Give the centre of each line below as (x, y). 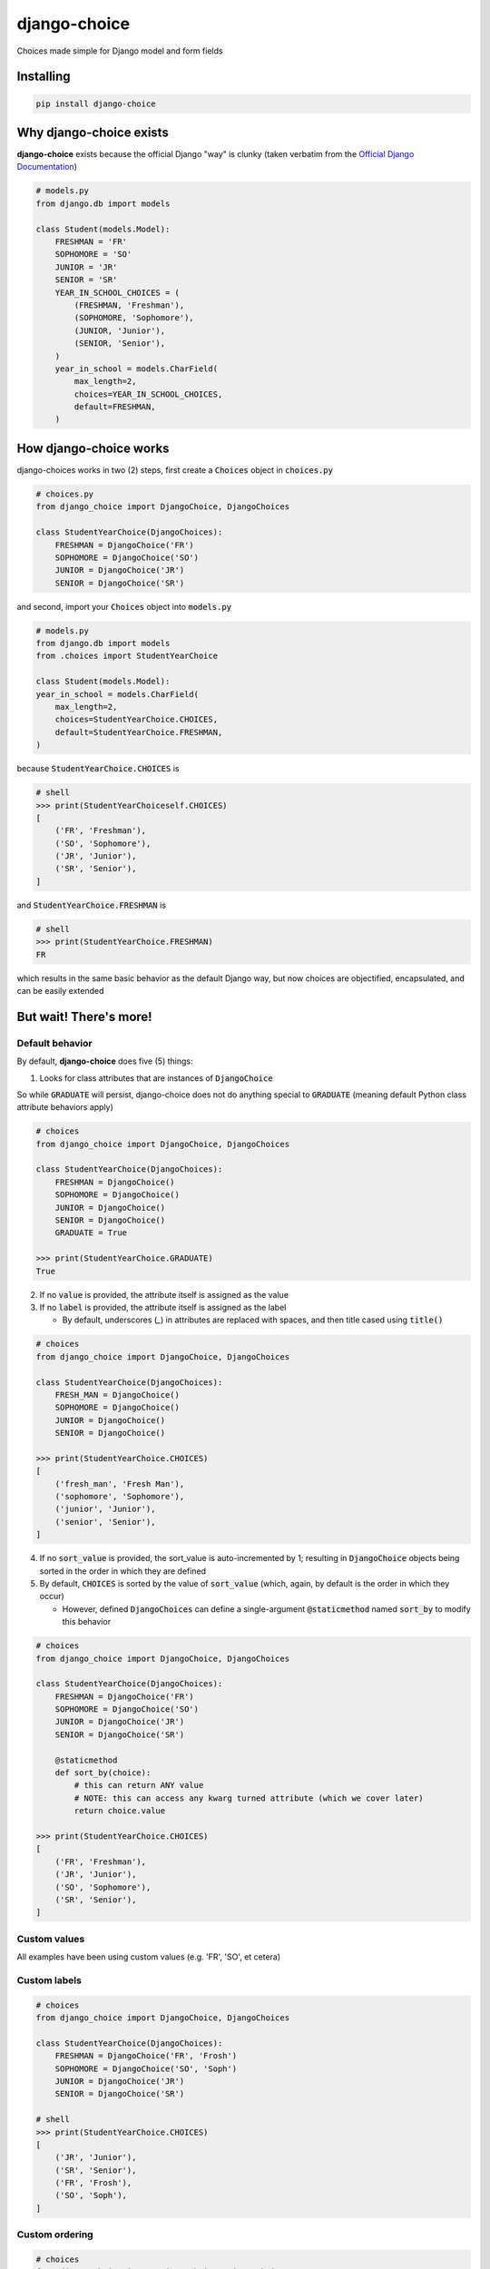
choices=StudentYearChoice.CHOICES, (136, 720)
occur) (52, 1596)
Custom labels (49, 1980)
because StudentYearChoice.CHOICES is (98, 769)
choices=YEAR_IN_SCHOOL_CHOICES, (148, 394)
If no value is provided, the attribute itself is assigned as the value (164, 1294)
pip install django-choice (96, 103)
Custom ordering (55, 2235)
